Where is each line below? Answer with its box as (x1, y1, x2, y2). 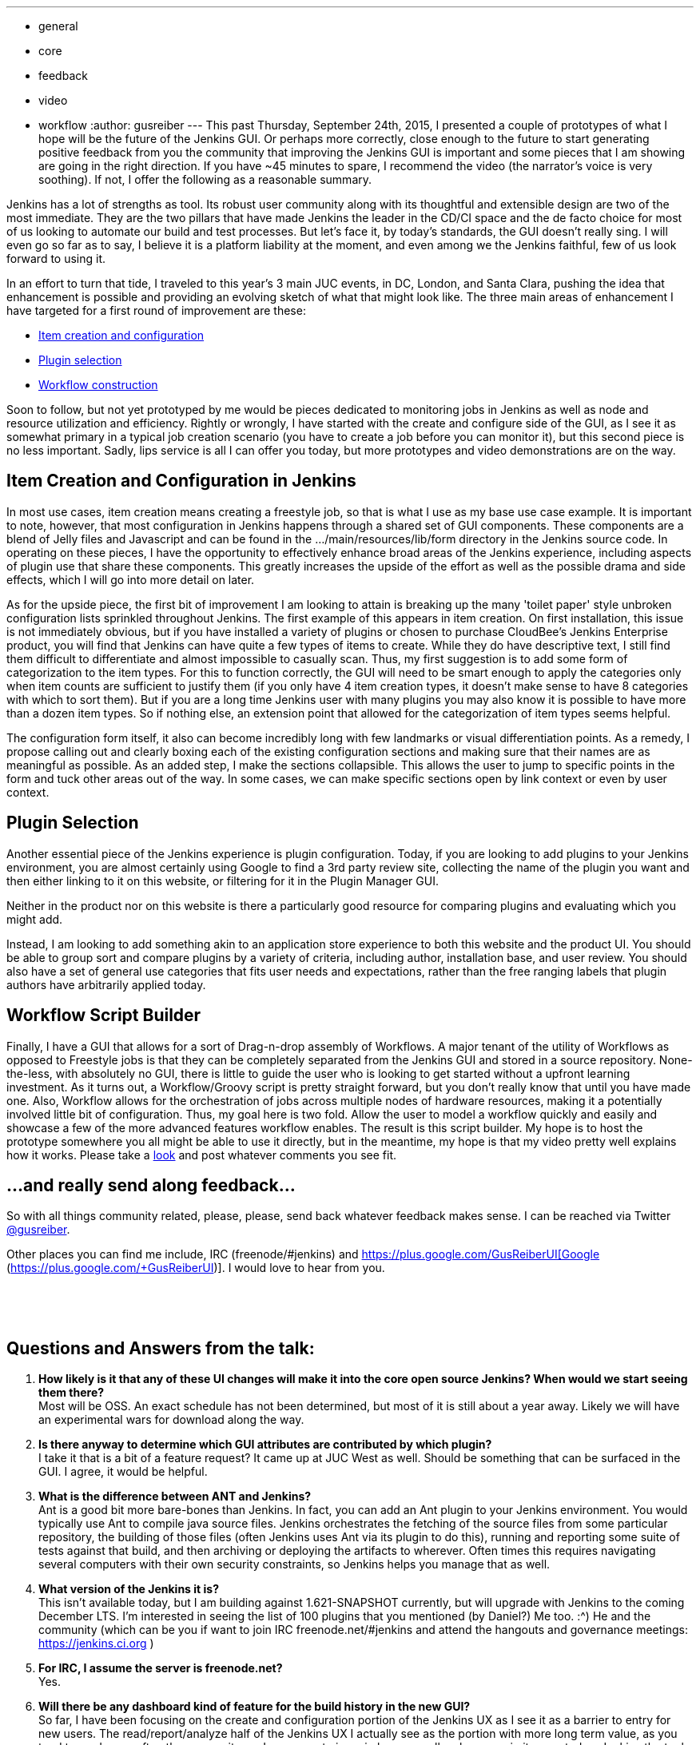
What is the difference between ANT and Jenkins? (38, 1489, 312, 1504)
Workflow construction (38, 378, 158, 392)
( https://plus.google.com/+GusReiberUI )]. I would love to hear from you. (6, 1261, 385, 1275)
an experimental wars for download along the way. (38, 1413, 304, 1427)
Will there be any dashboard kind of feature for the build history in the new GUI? (38, 1699, 471, 1714)
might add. (6, 912, 63, 926)
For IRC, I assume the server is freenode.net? (38, 1661, 283, 1675)
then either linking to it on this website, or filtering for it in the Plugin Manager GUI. (6, 873, 439, 888)
